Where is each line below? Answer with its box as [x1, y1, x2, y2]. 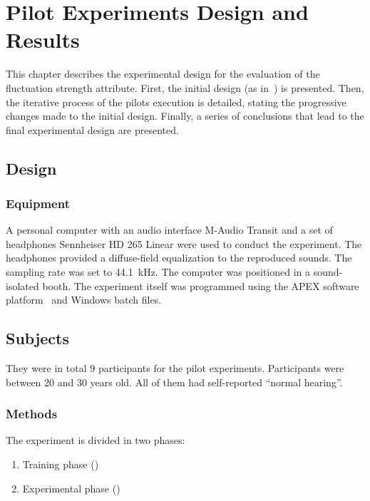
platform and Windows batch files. [6, 292, 161, 307]
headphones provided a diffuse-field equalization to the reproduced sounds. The [6, 250, 352, 265]
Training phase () [22, 457, 99, 472]
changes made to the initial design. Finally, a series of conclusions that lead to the [6, 108, 364, 123]
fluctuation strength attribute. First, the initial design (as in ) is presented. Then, [6, 80, 364, 95]
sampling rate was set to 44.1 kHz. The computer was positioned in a [6, 264, 311, 279]
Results [6, 25, 80, 54]
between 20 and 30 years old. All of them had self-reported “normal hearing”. [6, 374, 343, 389]
